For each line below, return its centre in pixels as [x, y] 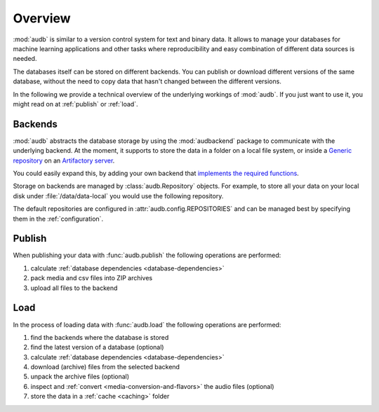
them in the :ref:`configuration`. [58, 219]
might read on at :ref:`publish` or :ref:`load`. [75, 104]
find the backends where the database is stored [100, 337]
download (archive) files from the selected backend [105, 367]
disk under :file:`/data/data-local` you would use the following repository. [118, 195]
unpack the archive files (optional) [80, 377]
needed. [25, 59]
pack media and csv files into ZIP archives [92, 278]
